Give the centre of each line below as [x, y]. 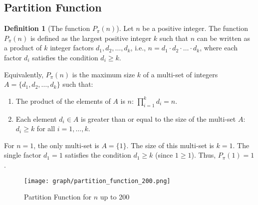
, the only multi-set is [66, 145]
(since [164, 155]
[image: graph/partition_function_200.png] [97, 181]
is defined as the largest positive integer [91, 38]
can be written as [224, 38]
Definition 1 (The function [47, 28]
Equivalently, [24, 74]
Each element [36, 118]
